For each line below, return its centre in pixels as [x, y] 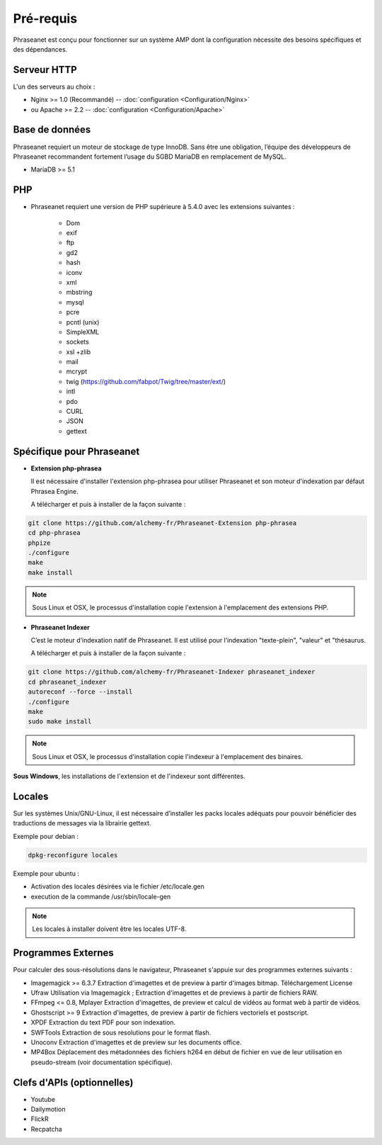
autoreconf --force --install [80, 692]
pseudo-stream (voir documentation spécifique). [102, 1062]
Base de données [52, 130]
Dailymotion [48, 1110]
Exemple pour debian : [46, 836]
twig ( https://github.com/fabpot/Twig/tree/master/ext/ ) [146, 381]
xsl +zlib [79, 351]
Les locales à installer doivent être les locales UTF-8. [109, 929]
